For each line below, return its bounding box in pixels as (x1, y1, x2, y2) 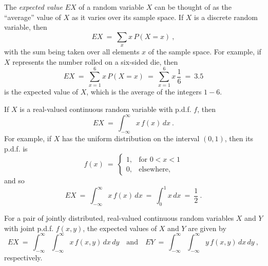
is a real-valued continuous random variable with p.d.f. (20, 104, 192, 115)
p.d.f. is (4, 143, 28, 154)
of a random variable (79, 2, 144, 12)
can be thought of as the (155, 2, 232, 12)
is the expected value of (4, 86, 78, 97)
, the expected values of (83, 222, 157, 233)
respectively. (4, 252, 43, 262)
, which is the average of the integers (86, 86, 202, 97)
